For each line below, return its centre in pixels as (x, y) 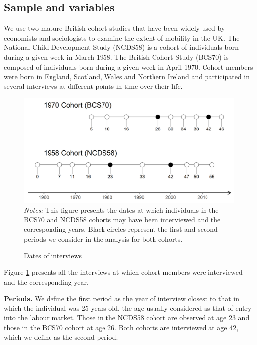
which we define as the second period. (61, 337)
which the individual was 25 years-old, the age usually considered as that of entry (128, 308)
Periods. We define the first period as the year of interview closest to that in (122, 298)
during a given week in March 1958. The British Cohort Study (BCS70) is (116, 57)
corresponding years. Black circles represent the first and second (121, 229)
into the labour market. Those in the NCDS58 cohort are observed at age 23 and (127, 318)
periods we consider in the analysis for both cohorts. (103, 238)
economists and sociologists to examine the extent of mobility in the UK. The (122, 37)
